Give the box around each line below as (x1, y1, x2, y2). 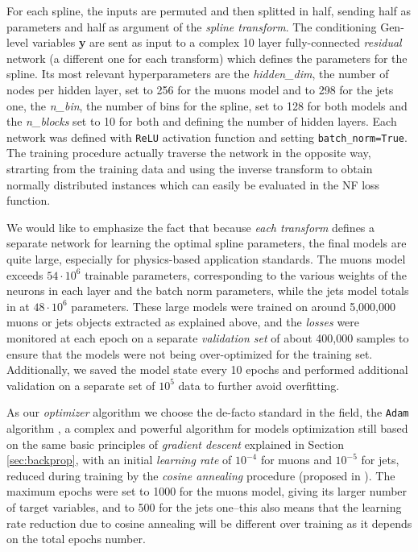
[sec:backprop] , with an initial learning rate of (6, 451, 232, 468)
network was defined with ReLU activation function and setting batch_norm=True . (6, 128, 408, 145)
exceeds (6, 266, 43, 283)
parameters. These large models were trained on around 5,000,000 (71, 297, 395, 314)
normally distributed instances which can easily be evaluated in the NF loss (6, 176, 380, 193)
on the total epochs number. (6, 530, 146, 547)
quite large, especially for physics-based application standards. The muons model (6, 250, 406, 267)
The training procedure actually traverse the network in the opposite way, (6, 144, 371, 161)
